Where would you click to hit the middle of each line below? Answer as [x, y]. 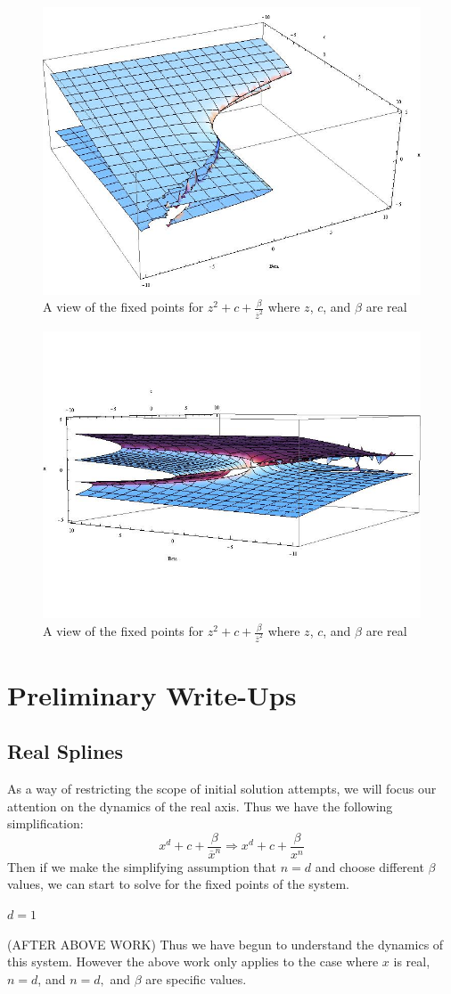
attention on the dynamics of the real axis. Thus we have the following [200, 806]
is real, [412, 961]
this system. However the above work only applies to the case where [193, 961]
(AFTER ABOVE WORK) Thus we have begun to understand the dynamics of [225, 944]
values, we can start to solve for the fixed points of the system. [178, 884]
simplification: [45, 823]
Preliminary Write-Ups [152, 694]
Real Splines [65, 751]
